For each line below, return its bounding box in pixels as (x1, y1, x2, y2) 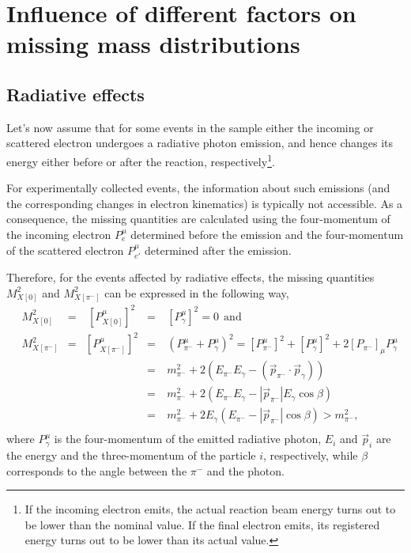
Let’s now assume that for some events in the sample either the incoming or (6, 119, 374, 135)
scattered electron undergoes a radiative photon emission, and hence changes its (6, 134, 394, 151)
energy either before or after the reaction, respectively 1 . (6, 150, 275, 169)
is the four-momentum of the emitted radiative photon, (54, 430, 322, 447)
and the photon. (206, 462, 285, 479)
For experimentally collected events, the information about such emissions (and (6, 180, 390, 196)
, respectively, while (263, 447, 358, 464)
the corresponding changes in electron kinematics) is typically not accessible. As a (6, 195, 403, 211)
